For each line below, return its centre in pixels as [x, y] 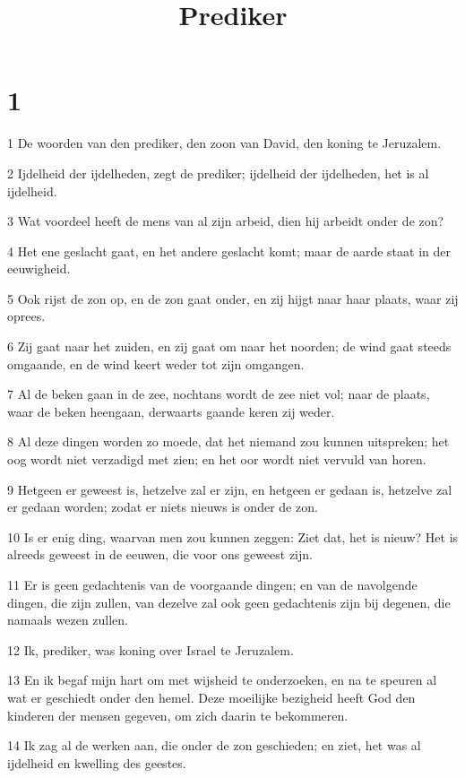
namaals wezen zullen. [68, 620]
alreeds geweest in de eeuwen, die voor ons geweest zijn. [160, 554]
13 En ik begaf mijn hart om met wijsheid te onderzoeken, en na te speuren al [222, 680]
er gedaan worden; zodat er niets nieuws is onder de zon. [163, 507]
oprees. [26, 316]
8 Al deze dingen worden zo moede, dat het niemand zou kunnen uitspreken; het [228, 441]
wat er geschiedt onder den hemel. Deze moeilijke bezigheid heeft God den [211, 697]
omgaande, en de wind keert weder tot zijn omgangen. [156, 363]
